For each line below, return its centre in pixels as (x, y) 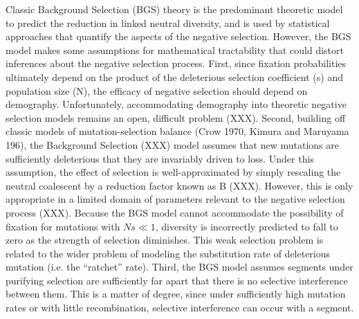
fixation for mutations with (63, 226)
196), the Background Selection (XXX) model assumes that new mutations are (172, 144)
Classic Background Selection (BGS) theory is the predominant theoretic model (174, 9)
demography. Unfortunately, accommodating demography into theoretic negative (176, 104)
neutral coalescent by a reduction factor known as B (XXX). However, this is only (179, 185)
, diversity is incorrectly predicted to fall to (247, 226)
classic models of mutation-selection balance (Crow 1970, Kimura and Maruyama (177, 131)
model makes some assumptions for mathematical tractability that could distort (175, 49)
